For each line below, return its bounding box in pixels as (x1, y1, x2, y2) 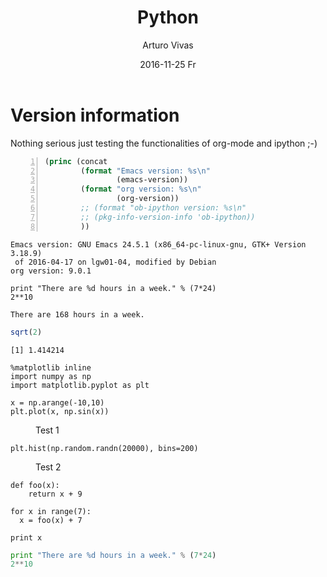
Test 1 (35, 424, 60, 436)
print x (10, 532, 43, 543)
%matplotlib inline (10, 362, 92, 373)
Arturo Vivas (142, 39, 194, 51)
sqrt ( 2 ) (10, 327, 43, 337)
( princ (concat (44, 156, 108, 166)
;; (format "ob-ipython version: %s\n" (80, 203, 247, 213)
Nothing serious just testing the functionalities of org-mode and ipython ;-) (10, 137, 318, 149)
